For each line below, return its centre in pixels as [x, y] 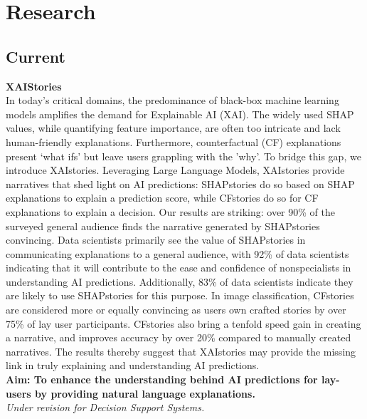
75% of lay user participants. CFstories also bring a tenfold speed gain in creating [183, 323]
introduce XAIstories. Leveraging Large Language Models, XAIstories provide [175, 170]
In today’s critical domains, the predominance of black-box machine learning [172, 100]
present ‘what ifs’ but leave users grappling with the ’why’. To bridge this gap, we [183, 156]
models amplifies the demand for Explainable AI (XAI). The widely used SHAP [180, 114]
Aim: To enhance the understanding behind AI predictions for [162, 379]
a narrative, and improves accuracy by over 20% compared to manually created [179, 337]
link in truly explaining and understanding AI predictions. [133, 365]
